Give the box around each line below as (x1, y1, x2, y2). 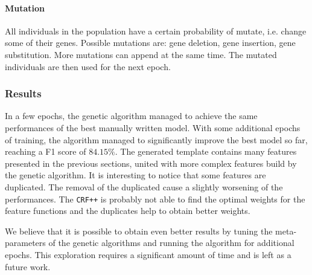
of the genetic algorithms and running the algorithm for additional (48, 236, 294, 249)
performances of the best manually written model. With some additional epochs (5, 121, 301, 134)
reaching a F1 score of (5, 145, 86, 158)
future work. (5, 260, 51, 273)
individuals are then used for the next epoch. (5, 60, 171, 73)
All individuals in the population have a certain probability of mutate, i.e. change (5, 24, 307, 37)
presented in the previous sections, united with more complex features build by (5, 157, 297, 169)
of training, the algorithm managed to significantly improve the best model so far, (5, 133, 308, 146)
